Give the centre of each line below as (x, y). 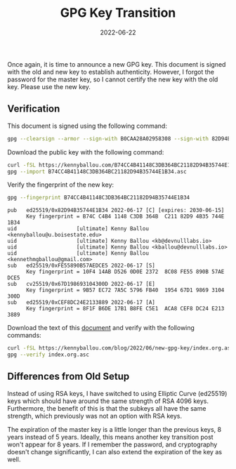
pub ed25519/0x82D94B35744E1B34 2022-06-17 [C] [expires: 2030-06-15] (116, 211)
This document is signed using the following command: (87, 126)
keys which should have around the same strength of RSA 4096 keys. (108, 401)
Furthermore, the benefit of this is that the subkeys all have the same (107, 408)
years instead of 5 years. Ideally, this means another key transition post (110, 437)
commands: (25, 336)
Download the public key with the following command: (86, 152)
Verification (34, 109)
